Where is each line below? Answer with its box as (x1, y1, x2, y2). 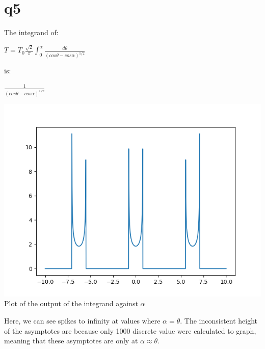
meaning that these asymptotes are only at (4, 335, 138, 346)
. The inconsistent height (180, 315, 258, 326)
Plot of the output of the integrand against (4, 298, 138, 309)
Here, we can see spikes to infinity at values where (4, 315, 161, 326)
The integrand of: (4, 27, 59, 38)
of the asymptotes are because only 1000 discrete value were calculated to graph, (4, 325, 256, 336)
